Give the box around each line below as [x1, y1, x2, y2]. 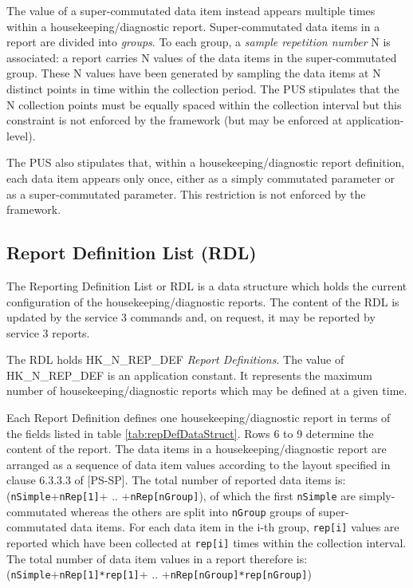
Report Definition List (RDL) [6, 240, 257, 265]
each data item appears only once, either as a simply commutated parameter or [6, 169, 395, 186]
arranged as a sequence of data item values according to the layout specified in [6, 456, 391, 472]
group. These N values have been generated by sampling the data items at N [6, 65, 381, 81]
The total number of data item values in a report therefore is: [6, 550, 308, 566]
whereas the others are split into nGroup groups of [70, 503, 315, 519]
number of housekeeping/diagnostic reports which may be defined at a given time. [6, 382, 407, 399]
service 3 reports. [6, 324, 90, 341]
